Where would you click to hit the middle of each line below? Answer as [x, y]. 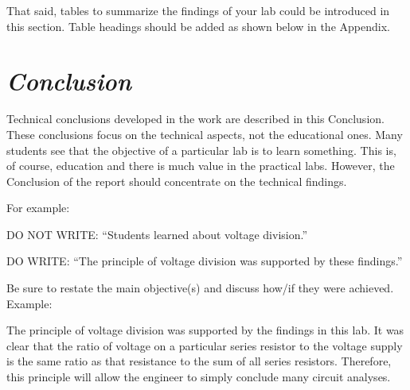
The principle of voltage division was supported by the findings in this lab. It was [205, 330]
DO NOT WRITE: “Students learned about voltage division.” [157, 234]
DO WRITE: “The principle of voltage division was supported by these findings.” [205, 261]
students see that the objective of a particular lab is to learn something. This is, [201, 150]
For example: [38, 208]
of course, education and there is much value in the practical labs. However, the [201, 166]
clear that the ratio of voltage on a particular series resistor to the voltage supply [205, 345]
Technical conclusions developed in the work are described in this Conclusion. [195, 119]
